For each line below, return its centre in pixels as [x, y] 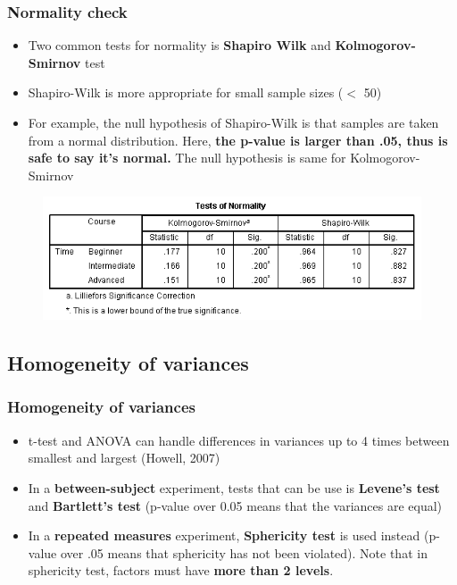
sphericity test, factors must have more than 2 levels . [181, 570]
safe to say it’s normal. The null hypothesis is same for [187, 158]
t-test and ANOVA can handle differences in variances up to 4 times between [239, 440]
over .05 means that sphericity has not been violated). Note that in [244, 552]
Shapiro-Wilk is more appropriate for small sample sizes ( [186, 92]
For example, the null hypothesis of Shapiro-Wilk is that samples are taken [233, 122]
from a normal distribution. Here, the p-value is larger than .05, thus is [238, 140]
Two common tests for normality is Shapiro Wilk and [179, 45]
